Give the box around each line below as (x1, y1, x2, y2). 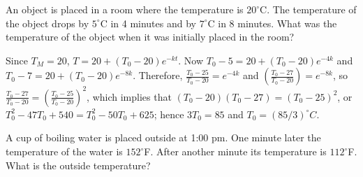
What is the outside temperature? (6, 157, 151, 172)
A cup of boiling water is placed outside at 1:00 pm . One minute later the (6, 130, 321, 145)
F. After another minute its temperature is (144, 144, 327, 159)
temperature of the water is (6, 144, 123, 159)
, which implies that (87, 89, 172, 104)
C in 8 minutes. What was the (207, 15, 337, 30)
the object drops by (6, 15, 89, 30)
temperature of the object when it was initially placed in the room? (6, 29, 295, 44)
